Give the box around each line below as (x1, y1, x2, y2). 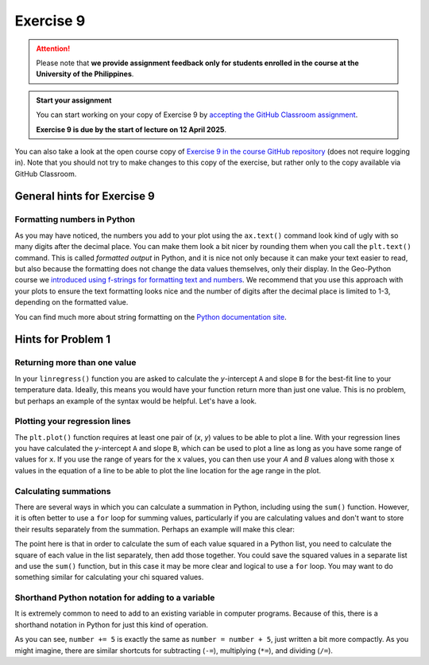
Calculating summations (14, 485, 111, 496)
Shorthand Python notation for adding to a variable (14, 593, 215, 604)
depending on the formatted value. (14, 297, 129, 307)
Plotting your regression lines (14, 416, 131, 427)
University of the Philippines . (36, 69, 134, 79)
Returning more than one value (14, 357, 137, 368)
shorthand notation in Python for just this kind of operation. (14, 620, 208, 629)
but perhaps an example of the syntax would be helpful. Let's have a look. (14, 396, 257, 406)
